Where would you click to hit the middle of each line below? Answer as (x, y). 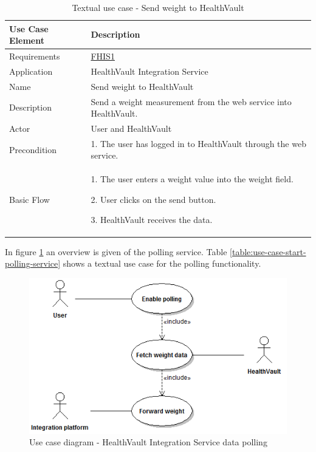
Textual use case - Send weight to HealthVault (158, 7)
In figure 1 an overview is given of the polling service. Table (116, 251)
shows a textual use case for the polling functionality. (162, 263)
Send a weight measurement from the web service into (191, 101)
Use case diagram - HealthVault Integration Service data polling (148, 442)
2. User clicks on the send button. (153, 199)
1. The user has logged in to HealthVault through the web (198, 143)
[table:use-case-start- (268, 251)
